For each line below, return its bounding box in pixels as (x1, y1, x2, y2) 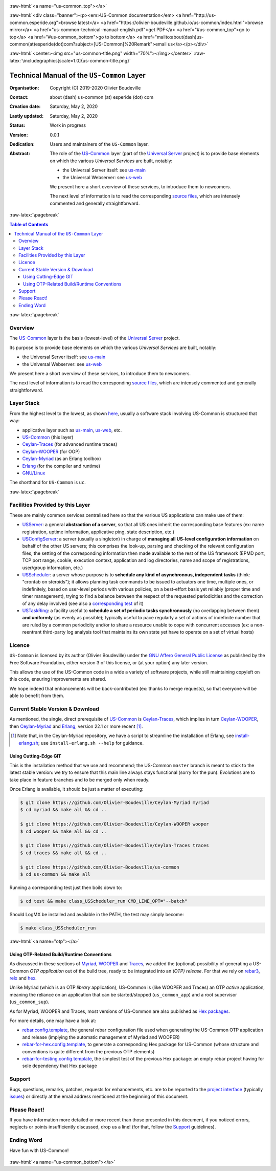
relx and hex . (9, 975, 37, 981)
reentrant (22, 629, 42, 635)
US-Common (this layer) (22, 434, 74, 440)
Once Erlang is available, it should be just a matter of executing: (9, 786, 144, 792)
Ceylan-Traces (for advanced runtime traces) (22, 441, 118, 447)
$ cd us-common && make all (20, 871, 90, 877)
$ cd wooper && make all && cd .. (20, 828, 107, 834)
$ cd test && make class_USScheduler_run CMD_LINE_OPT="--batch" (20, 898, 188, 904)
